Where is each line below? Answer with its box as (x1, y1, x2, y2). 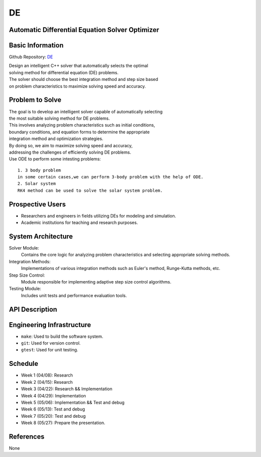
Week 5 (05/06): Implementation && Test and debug (21, 399, 125, 405)
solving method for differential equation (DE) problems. (9, 69, 118, 75)
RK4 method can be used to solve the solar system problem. (17, 188, 163, 193)
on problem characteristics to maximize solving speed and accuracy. (9, 83, 146, 89)
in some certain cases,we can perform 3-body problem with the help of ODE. (17, 174, 204, 180)
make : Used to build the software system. (21, 333, 103, 339)
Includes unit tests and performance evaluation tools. (21, 292, 127, 298)
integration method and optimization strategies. (9, 136, 103, 142)
